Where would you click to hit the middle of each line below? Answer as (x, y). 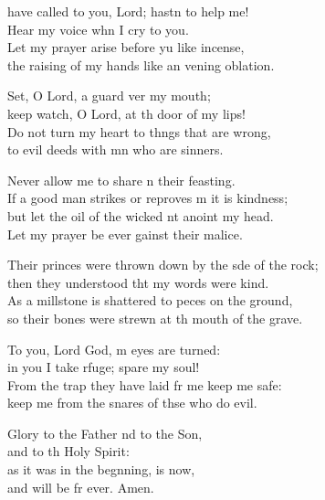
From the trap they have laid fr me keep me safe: (145, 384)
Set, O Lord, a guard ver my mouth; (109, 96)
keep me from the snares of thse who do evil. (132, 403)
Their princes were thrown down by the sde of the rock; (163, 265)
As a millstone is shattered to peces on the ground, (150, 300)
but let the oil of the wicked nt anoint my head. (141, 215)
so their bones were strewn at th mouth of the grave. (155, 318)
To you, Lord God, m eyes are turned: (114, 349)
